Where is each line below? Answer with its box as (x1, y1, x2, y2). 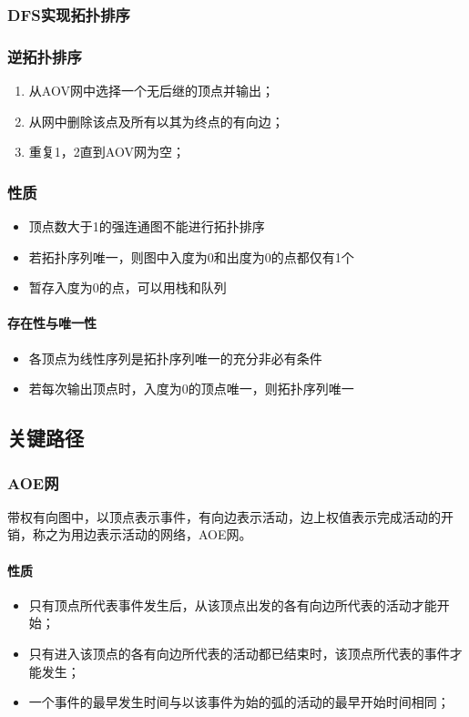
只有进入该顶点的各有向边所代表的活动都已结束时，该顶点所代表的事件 (28, 644, 450, 662)
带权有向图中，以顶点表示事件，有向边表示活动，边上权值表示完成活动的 (7, 507, 441, 526)
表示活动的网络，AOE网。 (96, 525, 252, 544)
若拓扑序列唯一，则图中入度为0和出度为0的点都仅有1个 (28, 247, 354, 266)
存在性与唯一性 (7, 313, 97, 333)
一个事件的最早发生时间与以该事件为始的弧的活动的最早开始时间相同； (28, 692, 450, 712)
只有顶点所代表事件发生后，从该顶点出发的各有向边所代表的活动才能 (28, 595, 437, 614)
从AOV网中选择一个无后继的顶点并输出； (28, 81, 274, 100)
